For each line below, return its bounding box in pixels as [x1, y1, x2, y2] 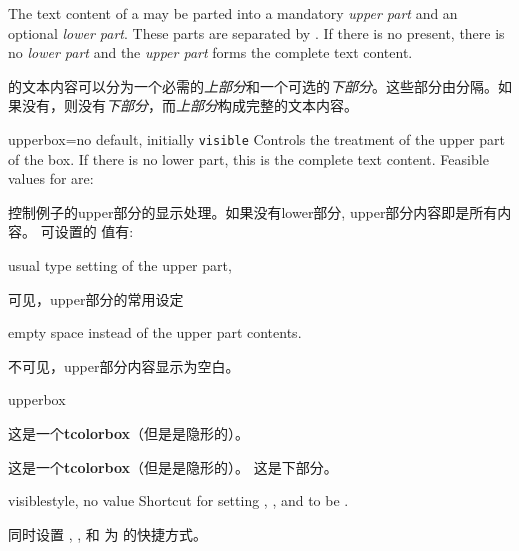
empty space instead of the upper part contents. [8, 322, 302, 343]
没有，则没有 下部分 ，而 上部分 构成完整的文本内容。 [21, 95, 358, 116]
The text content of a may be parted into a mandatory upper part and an [8, 3, 458, 23]
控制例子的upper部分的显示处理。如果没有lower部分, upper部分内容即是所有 [8, 201, 498, 222]
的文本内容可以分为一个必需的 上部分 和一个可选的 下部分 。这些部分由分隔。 [8, 75, 498, 96]
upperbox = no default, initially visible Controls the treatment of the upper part [8, 128, 505, 149]
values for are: [8, 168, 94, 189]
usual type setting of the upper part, [8, 255, 232, 275]
